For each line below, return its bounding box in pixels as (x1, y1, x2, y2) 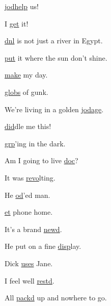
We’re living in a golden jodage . (5, 104, 104, 114)
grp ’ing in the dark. (5, 138, 66, 148)
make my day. (5, 69, 48, 80)
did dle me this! (5, 121, 51, 132)
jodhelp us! (5, 1, 39, 11)
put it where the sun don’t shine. (5, 52, 107, 63)
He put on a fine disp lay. (5, 241, 81, 251)
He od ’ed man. (5, 189, 50, 200)
